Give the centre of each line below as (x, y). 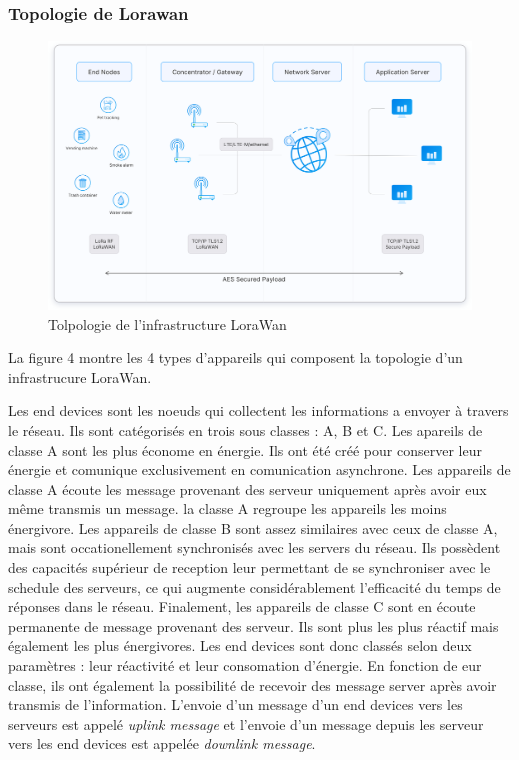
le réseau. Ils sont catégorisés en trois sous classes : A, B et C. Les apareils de (245, 429)
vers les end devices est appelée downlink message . (162, 743)
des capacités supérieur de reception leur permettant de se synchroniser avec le (249, 567)
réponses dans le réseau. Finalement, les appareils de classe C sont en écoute (242, 606)
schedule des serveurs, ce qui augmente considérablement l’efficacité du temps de (254, 586)
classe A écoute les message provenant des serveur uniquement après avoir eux (247, 488)
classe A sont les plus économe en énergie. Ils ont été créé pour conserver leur (245, 449)
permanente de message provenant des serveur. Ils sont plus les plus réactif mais (253, 625)
